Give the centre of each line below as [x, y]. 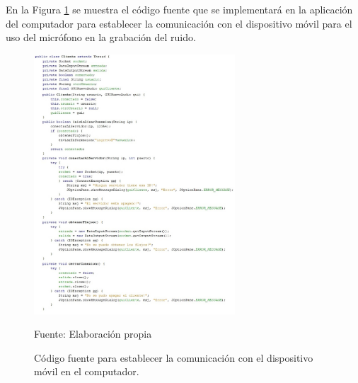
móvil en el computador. [87, 371]
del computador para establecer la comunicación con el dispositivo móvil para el [179, 23]
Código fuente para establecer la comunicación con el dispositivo [174, 357]
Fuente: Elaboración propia [93, 334]
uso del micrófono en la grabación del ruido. [101, 37]
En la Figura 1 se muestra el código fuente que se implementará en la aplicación [179, 9]
